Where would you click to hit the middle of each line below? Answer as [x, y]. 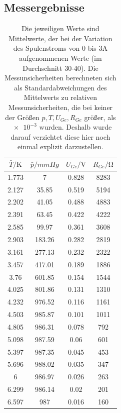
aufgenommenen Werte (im [60, 58]
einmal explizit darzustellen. [60, 146]
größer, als [100, 117]
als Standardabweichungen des [60, 87]
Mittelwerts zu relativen [60, 97]
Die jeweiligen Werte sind [60, 28]
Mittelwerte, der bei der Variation [60, 38]
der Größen [22, 117]
